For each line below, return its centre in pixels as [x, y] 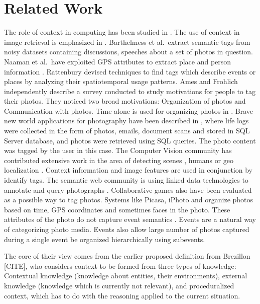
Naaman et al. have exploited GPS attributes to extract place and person [118, 61]
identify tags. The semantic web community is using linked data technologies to [126, 180]
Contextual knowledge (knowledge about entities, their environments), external [126, 276]
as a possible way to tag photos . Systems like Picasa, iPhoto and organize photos [129, 200]
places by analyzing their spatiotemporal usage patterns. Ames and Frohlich [121, 81]
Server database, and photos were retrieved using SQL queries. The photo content [130, 140]
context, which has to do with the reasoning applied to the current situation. [122, 295]
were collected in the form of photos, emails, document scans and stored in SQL [127, 131]
